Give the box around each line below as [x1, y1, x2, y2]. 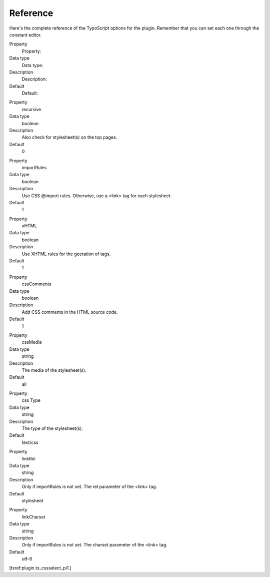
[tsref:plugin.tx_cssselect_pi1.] [9, 565, 72, 571]
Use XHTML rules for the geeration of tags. [21, 251, 111, 257]
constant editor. [9, 32, 42, 38]
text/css [21, 439, 38, 445]
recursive [21, 106, 41, 112]
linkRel [21, 455, 36, 461]
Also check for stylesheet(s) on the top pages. [21, 134, 117, 140]
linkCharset [21, 513, 45, 520]
